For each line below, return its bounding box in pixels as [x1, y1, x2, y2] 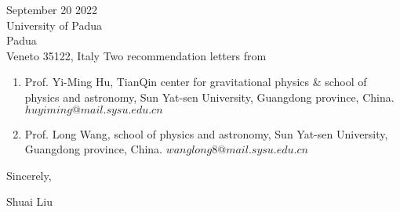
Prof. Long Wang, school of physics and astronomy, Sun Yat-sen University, [24, 125, 388, 142]
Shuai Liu [6, 193, 53, 210]
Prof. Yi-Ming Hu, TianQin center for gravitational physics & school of [24, 74, 367, 90]
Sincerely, [6, 167, 52, 183]
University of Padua [6, 16, 103, 33]
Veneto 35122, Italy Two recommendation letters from [6, 47, 267, 63]
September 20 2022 [6, 2, 97, 17]
